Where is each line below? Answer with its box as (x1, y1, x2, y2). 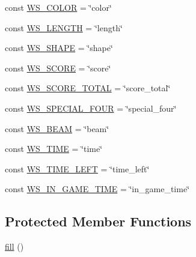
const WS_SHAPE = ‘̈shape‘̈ (5, 41, 113, 54)
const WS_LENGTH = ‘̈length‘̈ (5, 21, 123, 34)
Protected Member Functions (5, 212, 192, 231)
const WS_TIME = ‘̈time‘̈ (5, 142, 103, 155)
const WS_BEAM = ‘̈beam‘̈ (5, 122, 109, 135)
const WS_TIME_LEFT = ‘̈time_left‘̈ (5, 162, 150, 175)
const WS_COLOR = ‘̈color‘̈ (5, 1, 112, 13)
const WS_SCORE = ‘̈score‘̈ (5, 61, 111, 74)
